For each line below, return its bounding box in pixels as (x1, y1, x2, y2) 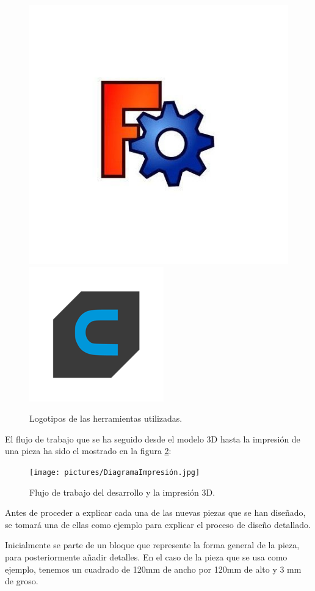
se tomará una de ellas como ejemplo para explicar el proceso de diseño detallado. (5, 518, 311, 530)
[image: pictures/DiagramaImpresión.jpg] (29, 468, 200, 477)
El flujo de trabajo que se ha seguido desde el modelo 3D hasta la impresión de (5, 432, 300, 445)
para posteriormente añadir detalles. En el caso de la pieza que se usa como (5, 551, 288, 563)
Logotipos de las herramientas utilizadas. (29, 412, 183, 425)
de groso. (5, 574, 38, 587)
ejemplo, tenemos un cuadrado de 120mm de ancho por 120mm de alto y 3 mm (5, 562, 302, 575)
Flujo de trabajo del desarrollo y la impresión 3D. (29, 485, 215, 498)
